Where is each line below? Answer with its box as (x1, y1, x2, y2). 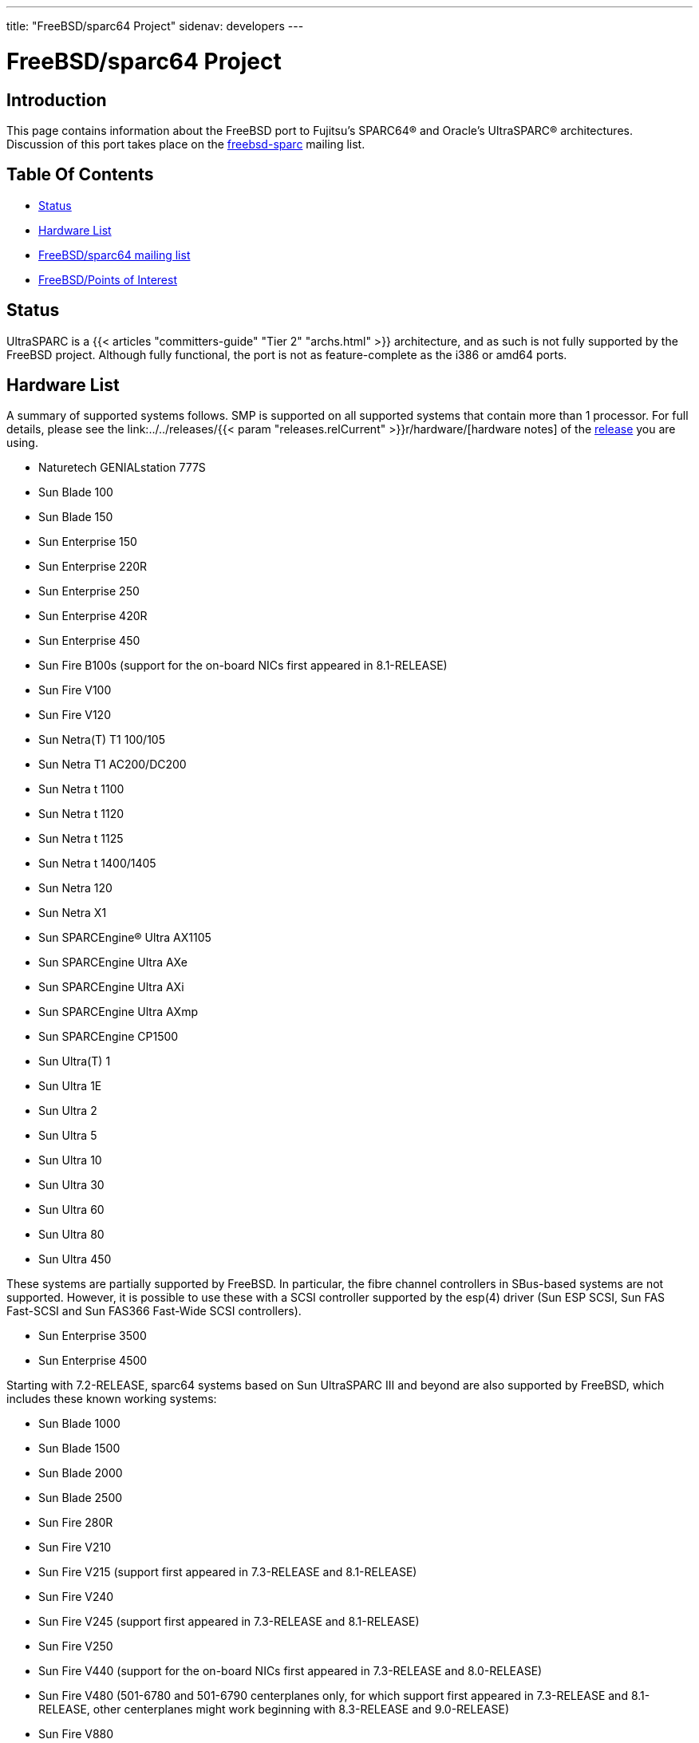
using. (6, 436, 38, 450)
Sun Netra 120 (38, 881, 113, 895)
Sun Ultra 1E (38, 1079, 102, 1093)
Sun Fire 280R (38, 1516, 113, 1530)
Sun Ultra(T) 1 (38, 1054, 111, 1069)
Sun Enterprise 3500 (38, 1329, 147, 1343)
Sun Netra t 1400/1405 (38, 856, 156, 871)
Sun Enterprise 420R (38, 609, 148, 623)
